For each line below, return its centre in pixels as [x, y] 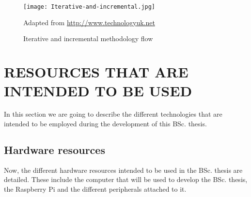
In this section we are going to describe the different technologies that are [113, 114]
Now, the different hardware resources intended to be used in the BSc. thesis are [123, 170]
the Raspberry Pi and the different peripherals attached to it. [95, 189]
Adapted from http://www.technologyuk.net [89, 22]
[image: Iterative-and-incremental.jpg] [89, 7]
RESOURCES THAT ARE [96, 72]
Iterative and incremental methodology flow [88, 38]
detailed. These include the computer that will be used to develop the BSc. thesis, [126, 179]
